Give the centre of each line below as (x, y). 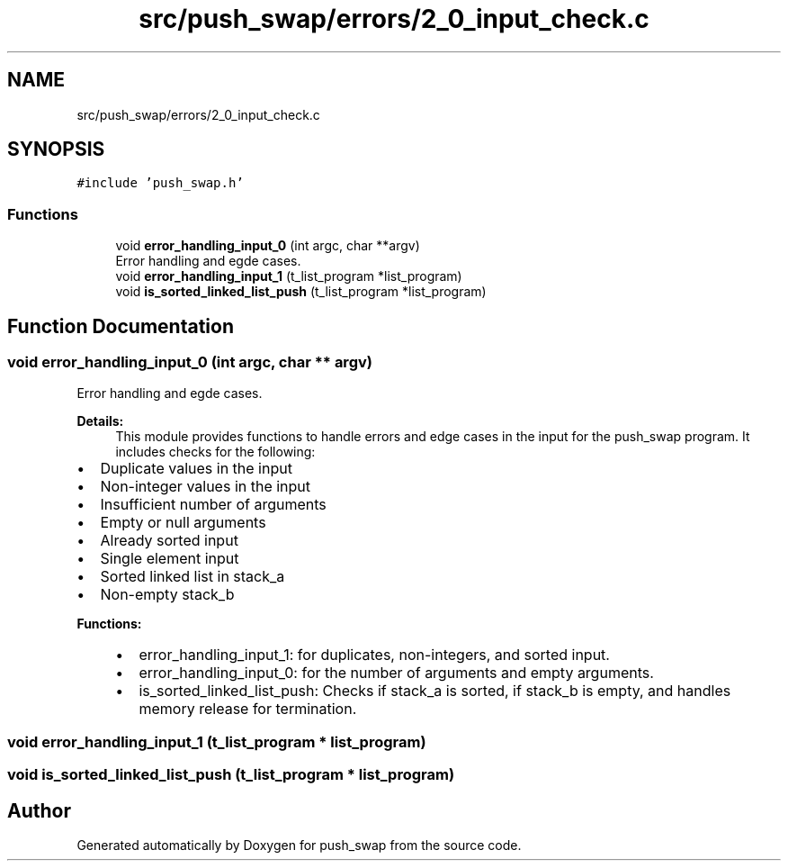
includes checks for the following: (215, 452)
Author (39, 810)
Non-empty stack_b (167, 595)
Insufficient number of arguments (213, 505)
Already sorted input (169, 541)
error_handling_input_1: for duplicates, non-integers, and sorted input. (374, 655)
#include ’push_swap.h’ (160, 183)
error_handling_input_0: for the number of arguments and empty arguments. (396, 673)
